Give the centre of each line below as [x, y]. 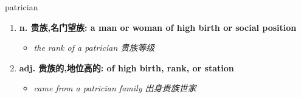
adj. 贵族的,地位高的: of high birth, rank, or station [126, 67]
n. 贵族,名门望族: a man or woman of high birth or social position [158, 27]
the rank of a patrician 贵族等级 [94, 47]
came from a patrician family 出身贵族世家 [115, 88]
